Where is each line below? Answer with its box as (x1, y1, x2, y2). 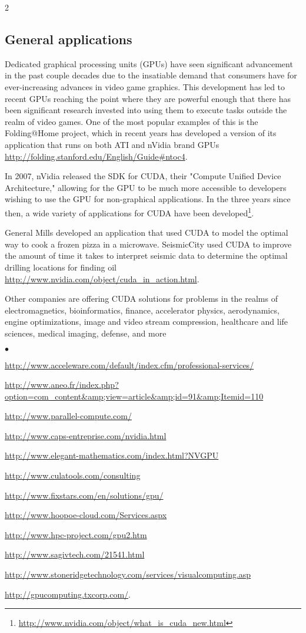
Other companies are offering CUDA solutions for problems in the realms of (5, 292, 278, 305)
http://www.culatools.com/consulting (5, 469, 141, 482)
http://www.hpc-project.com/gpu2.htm (5, 528, 147, 540)
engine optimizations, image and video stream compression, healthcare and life (5, 315, 288, 328)
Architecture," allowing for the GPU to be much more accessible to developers (5, 181, 287, 193)
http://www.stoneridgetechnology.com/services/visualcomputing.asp (5, 568, 251, 581)
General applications (5, 29, 132, 48)
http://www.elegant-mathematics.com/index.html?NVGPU (5, 449, 219, 461)
